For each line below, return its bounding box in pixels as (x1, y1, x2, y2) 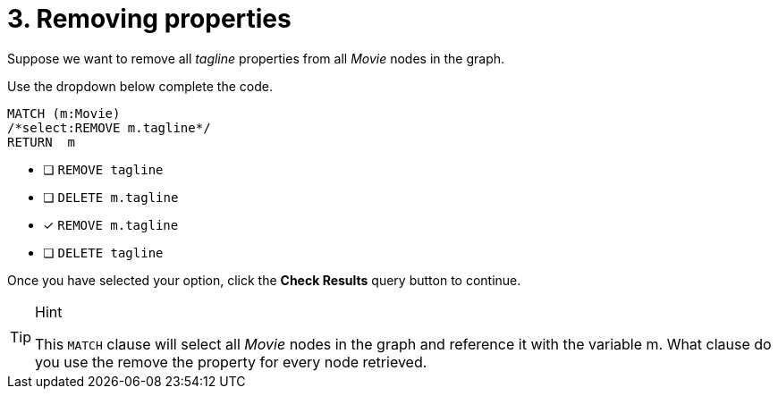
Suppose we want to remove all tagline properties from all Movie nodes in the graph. (7, 50, 505, 66)
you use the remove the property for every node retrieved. (35, 352, 427, 371)
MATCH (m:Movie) (7, 105, 121, 121)
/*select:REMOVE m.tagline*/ (7, 120, 211, 135)
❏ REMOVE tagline (43, 161, 164, 177)
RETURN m (7, 134, 75, 149)
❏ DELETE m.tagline (43, 189, 179, 205)
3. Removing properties (7, 4, 292, 34)
